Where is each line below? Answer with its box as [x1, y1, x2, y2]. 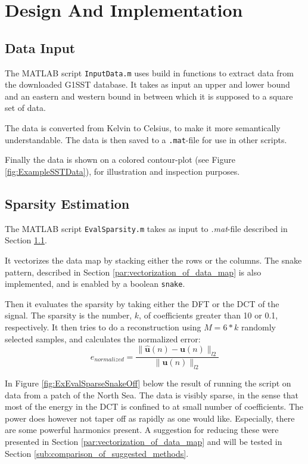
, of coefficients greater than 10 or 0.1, [139, 309, 278, 321]
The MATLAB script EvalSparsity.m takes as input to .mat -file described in [5, 222, 288, 234]
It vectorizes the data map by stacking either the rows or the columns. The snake [5, 253, 302, 266]
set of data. [5, 101, 46, 114]
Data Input [5, 38, 76, 57]
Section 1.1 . [5, 234, 47, 246]
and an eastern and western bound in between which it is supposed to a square [5, 89, 293, 102]
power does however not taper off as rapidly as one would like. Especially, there [5, 412, 295, 424]
